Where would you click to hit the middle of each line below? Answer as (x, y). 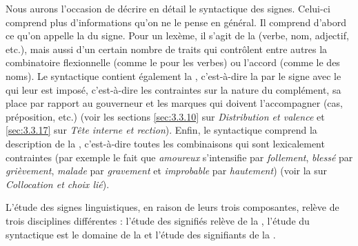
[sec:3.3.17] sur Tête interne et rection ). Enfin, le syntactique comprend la (161, 130)
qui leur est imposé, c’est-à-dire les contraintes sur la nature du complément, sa (173, 89)
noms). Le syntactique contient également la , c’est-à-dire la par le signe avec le (173, 75)
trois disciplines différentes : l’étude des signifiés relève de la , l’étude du (158, 220)
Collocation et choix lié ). (58, 184)
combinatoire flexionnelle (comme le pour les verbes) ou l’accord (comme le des (173, 62)
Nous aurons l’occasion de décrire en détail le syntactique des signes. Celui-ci (168, 8)
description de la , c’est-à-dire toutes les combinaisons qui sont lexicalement (165, 143)
